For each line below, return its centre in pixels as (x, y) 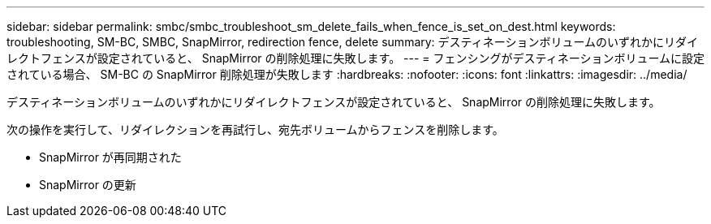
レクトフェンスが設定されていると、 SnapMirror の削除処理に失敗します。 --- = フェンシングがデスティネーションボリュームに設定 (355, 58)
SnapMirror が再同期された (110, 157)
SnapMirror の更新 (88, 185)
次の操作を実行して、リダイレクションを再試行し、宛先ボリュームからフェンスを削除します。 (255, 129)
